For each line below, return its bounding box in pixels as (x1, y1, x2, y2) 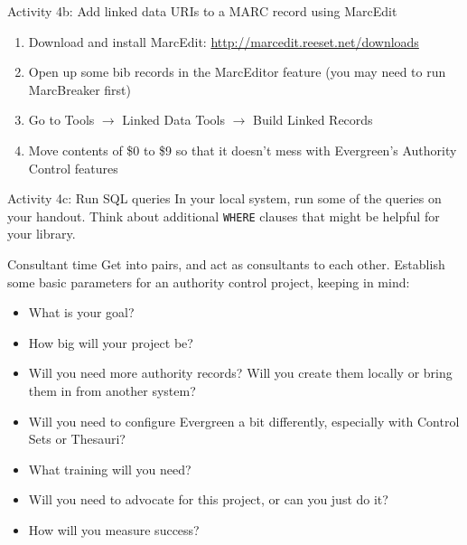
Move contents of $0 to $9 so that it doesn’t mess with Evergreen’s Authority (28, 140, 457, 159)
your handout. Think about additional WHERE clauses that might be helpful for (7, 206, 440, 225)
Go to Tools (28, 110, 95, 129)
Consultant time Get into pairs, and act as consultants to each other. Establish (7, 255, 445, 273)
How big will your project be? (28, 333, 193, 352)
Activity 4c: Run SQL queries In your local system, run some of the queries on (7, 189, 442, 208)
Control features (28, 158, 118, 177)
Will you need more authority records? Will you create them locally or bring (28, 363, 453, 382)
